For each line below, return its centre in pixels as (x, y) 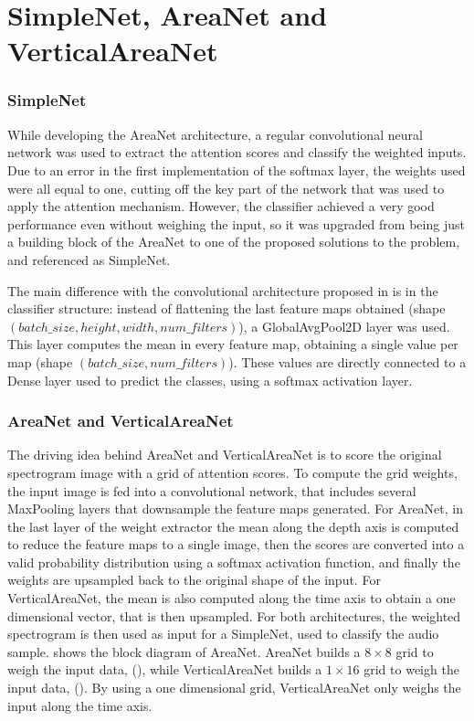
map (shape (40, 361)
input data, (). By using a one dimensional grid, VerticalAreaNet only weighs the (234, 688)
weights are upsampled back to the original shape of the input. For (194, 580)
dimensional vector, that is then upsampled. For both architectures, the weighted (234, 615)
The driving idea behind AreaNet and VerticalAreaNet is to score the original (225, 455)
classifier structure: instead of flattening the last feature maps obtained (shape (226, 308)
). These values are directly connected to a (348, 361)
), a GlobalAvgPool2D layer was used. (344, 326)
